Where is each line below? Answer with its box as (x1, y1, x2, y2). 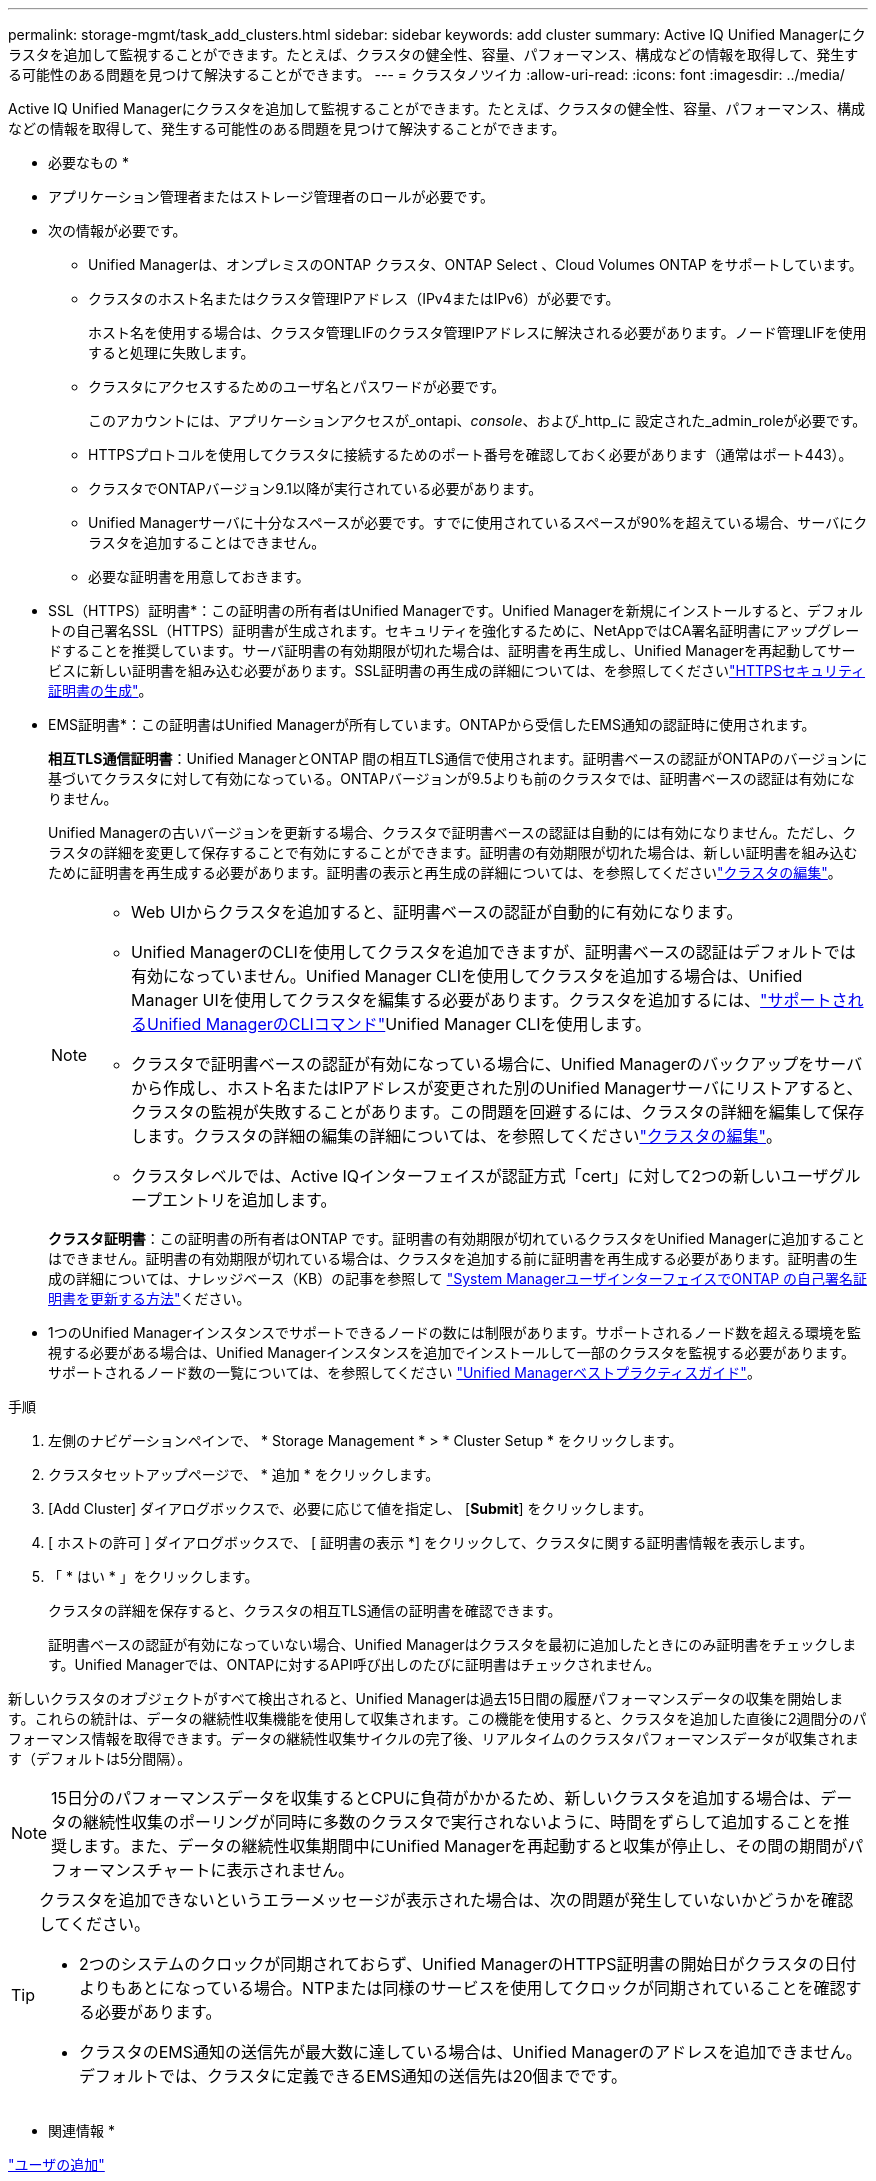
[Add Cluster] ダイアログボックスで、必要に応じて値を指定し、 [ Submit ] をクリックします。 (48, 1500, 653, 1517)
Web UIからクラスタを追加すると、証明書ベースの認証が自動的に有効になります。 (131, 902, 743, 922)
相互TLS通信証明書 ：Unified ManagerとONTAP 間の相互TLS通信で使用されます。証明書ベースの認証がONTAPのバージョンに (48, 750, 868, 767)
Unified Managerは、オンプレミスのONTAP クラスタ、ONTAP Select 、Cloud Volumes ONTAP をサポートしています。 (88, 256, 863, 273)
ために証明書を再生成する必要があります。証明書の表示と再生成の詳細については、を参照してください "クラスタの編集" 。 (48, 864, 842, 881)
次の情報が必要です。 (48, 222, 187, 239)
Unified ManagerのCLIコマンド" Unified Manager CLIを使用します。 (147, 1014, 651, 1034)
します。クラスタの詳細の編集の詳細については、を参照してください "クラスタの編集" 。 (131, 1126, 782, 1146)
